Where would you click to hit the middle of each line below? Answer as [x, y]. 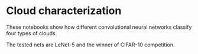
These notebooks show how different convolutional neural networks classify [99, 27]
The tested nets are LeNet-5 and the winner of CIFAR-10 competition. [90, 45]
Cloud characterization [64, 11]
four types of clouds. [32, 33]
